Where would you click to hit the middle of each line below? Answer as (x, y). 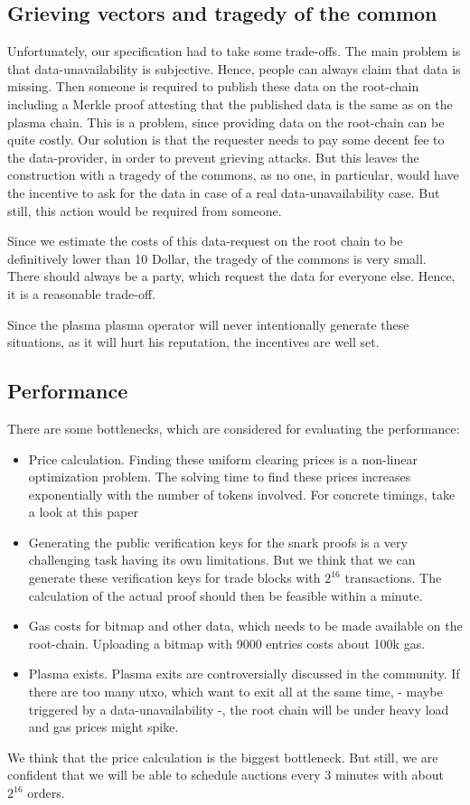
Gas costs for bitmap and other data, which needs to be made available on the (245, 626)
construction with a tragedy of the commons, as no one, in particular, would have (233, 175)
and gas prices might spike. (103, 727)
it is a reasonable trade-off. (81, 293)
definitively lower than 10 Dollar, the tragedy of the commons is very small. (217, 258)
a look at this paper (83, 512)
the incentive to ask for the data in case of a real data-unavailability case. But (224, 192)
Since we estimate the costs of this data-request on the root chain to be (205, 241)
